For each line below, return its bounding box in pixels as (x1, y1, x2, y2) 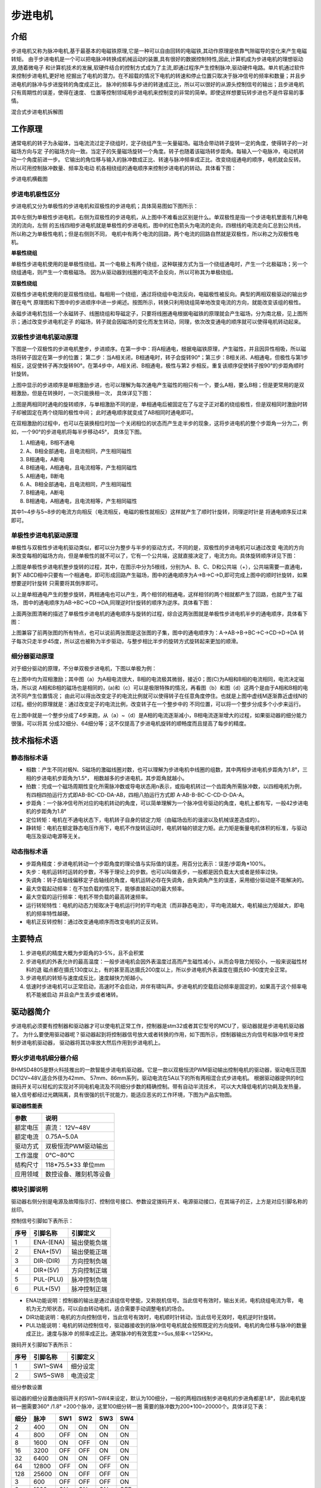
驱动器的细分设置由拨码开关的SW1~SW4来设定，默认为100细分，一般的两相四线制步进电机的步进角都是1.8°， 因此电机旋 (11, 1395, 306, 1402)
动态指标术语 (11, 848, 48, 856)
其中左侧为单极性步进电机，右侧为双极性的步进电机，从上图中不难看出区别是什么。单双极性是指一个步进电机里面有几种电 (11, 213, 308, 220)
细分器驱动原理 (11, 652, 54, 661)
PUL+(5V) (33, 1284, 61, 1293)
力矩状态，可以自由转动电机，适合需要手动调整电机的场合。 (41, 1305, 187, 1312)
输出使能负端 (71, 1238, 108, 1246)
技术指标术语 (11, 736, 58, 745)
